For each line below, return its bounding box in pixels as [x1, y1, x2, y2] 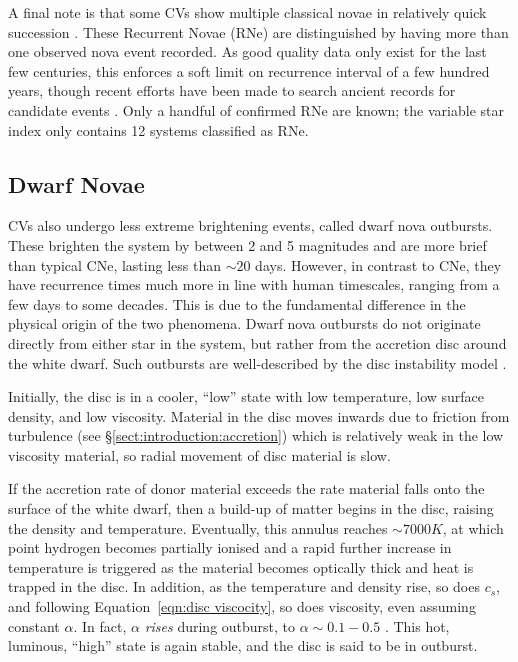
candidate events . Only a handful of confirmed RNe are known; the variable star [8, 99, 504, 120]
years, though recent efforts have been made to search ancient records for [8, 80, 456, 101]
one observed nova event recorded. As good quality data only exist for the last [8, 41, 487, 62]
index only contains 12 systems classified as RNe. [8, 119, 309, 140]
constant [8, 615, 60, 636]
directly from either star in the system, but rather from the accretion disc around [8, 332, 507, 353]
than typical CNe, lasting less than [8, 254, 221, 275]
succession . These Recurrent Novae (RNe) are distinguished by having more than [8, 21, 509, 42]
